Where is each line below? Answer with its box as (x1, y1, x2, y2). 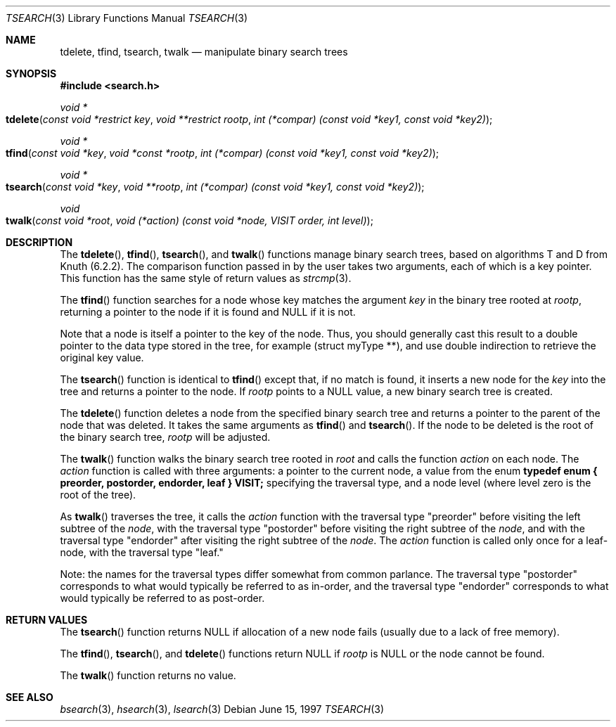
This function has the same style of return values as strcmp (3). (60, 272, 352, 284)
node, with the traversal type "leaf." (60, 546, 224, 558)
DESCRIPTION (6, 236, 73, 248)
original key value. (60, 352, 144, 363)
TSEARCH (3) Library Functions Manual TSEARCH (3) (6, 12, 248, 24)
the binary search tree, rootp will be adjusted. (60, 431, 271, 443)
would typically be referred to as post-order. (60, 592, 265, 604)
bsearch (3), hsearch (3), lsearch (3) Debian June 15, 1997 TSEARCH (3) (60, 703, 385, 715)
